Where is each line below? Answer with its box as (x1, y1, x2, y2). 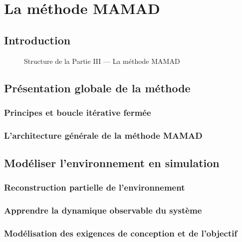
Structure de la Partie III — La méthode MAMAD (24, 55, 180, 66)
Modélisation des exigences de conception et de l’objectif (4, 227, 238, 240)
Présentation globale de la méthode (4, 80, 191, 95)
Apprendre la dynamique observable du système (4, 204, 202, 217)
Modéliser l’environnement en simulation (4, 155, 220, 171)
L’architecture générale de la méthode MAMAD (4, 129, 203, 141)
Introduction (4, 32, 71, 47)
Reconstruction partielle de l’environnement (4, 181, 185, 194)
